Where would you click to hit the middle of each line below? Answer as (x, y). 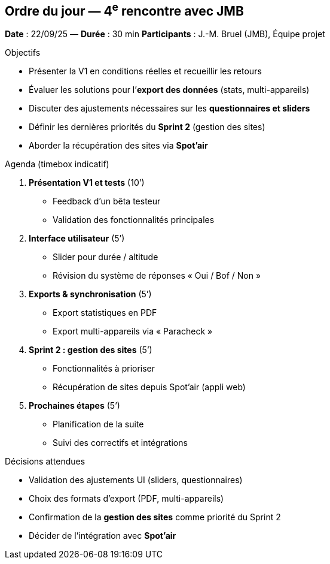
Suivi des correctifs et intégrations (120, 443)
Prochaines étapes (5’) (74, 406)
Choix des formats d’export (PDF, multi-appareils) (126, 499)
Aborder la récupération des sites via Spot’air (118, 146)
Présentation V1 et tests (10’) (87, 183)
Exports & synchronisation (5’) (90, 294)
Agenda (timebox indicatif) (57, 164)
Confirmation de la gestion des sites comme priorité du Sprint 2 (155, 517)
